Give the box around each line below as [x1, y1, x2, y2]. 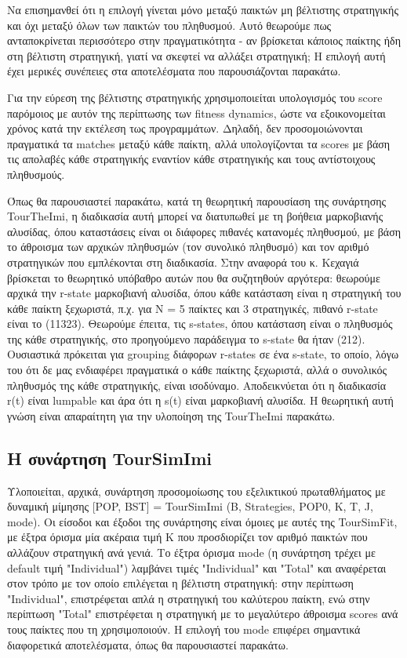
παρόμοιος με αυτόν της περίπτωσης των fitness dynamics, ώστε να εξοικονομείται [7, 104, 386, 121]
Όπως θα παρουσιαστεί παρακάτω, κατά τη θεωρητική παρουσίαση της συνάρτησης [7, 192, 387, 209]
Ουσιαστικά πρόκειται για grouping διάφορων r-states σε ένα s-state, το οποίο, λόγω [7, 346, 399, 362]
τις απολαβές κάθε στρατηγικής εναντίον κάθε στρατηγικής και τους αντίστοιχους [7, 151, 376, 167]
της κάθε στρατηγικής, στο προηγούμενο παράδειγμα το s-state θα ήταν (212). [7, 330, 365, 347]
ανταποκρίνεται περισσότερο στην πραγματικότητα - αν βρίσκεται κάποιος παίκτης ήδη [7, 32, 401, 49]
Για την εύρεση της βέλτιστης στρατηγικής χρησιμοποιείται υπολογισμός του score [7, 89, 383, 105]
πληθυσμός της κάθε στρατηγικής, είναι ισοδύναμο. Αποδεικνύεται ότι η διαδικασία [7, 376, 387, 393]
